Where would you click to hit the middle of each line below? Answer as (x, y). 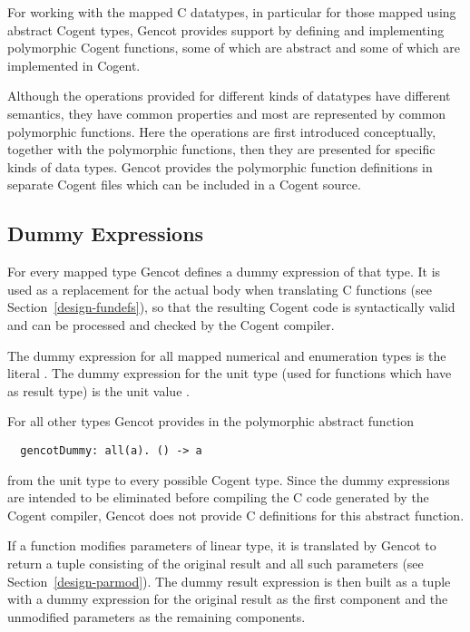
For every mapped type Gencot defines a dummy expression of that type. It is (224, 272)
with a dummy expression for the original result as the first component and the (228, 599)
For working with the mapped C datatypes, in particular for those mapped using (232, 12)
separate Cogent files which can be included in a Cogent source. (184, 185)
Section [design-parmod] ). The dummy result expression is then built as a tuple (229, 581)
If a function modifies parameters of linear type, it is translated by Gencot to (222, 545)
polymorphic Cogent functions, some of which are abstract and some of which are (234, 48)
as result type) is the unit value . (98, 390)
